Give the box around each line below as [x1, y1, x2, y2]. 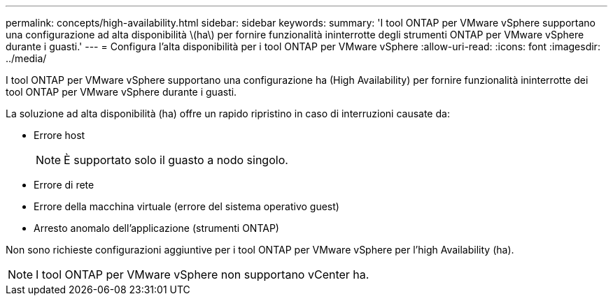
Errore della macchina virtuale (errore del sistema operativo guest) [34, 200, 339, 212]
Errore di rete [34, 179, 94, 191]
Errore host [34, 129, 85, 141]
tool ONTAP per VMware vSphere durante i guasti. [6, 86, 237, 98]
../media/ [6, 52, 47, 64]
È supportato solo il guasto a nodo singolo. [64, 153, 288, 167]
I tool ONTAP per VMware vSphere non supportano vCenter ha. [36, 267, 369, 281]
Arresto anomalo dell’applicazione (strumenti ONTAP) [34, 222, 279, 234]
